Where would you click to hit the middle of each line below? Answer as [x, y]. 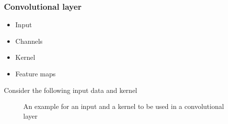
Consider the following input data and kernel [71, 90]
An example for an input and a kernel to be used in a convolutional [124, 106]
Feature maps [35, 73]
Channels [29, 41]
